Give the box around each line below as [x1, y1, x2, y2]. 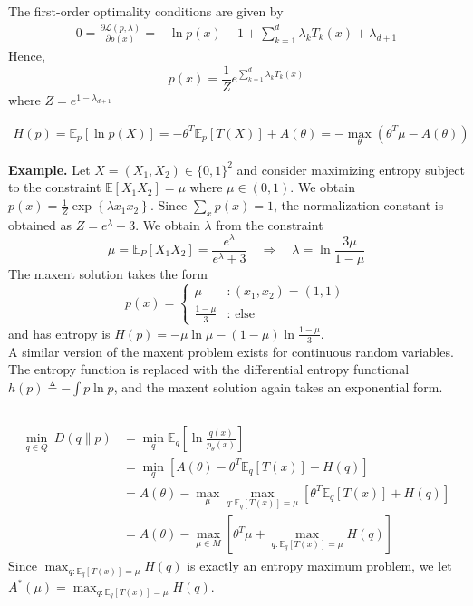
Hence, [8, 46, 45, 65]
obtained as [8, 215, 72, 234]
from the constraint [216, 215, 323, 234]
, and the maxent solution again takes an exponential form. [113, 377, 443, 396]
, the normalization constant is [274, 196, 444, 215]
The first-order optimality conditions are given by [8, 2, 284, 20]
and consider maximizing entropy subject [236, 159, 465, 178]
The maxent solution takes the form [8, 264, 208, 283]
